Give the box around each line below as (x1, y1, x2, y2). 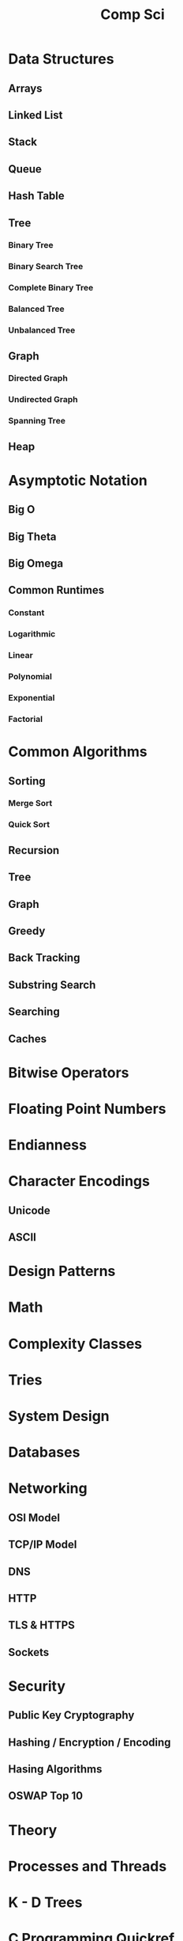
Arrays (8, 82, 43, 95)
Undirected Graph (8, 394, 79, 405)
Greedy (8, 924, 46, 937)
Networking (8, 1479, 88, 1498)
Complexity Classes (8, 1335, 143, 1353)
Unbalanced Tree (8, 325, 76, 336)
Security (8, 1677, 65, 1695)
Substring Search (8, 978, 96, 991)
